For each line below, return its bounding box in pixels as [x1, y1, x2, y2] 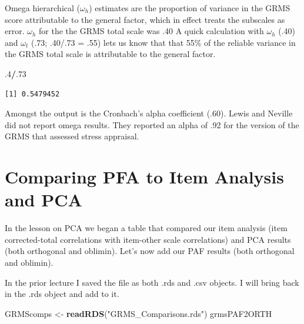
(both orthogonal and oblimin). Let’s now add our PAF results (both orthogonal [5, 245, 295, 257]
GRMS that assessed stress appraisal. [5, 130, 139, 142]
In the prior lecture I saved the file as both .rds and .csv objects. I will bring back [5, 276, 299, 288]
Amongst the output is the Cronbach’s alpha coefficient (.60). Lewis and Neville [5, 107, 293, 119]
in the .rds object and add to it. [5, 288, 119, 300]
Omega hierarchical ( [5, 2, 81, 14]
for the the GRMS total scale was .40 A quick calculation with [39, 25, 264, 37]
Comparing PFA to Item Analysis [5, 165, 284, 189]
